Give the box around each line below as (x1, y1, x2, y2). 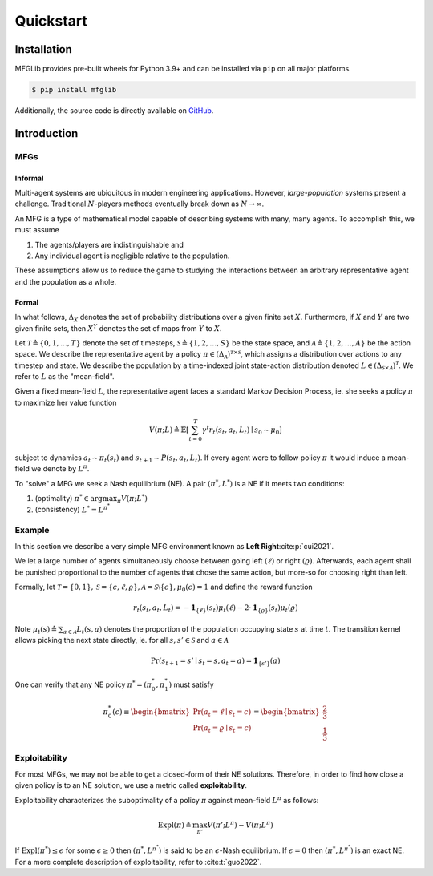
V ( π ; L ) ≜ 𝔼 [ (148, 426, 189, 434)
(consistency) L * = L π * (34, 503, 110, 515)
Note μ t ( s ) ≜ (14, 624, 58, 636)
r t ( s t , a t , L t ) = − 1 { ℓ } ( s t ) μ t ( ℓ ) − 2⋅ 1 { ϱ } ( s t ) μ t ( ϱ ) (132, 604, 298, 615)
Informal (14, 173, 44, 183)
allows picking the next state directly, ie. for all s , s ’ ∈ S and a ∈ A (14, 636, 229, 645)
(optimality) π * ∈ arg (34, 493, 103, 503)
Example (14, 525, 50, 536)
